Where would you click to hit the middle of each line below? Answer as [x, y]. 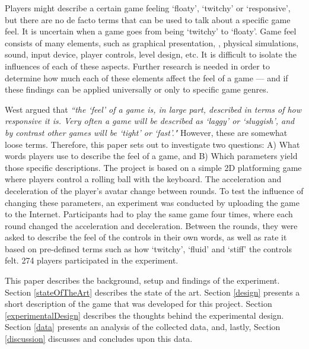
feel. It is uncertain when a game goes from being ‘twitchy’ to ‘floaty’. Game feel [151, 31]
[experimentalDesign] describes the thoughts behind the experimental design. [144, 315]
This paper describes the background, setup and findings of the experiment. [142, 280]
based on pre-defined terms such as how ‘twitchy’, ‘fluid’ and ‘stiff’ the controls [148, 248]
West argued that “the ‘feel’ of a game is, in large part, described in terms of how [153, 109]
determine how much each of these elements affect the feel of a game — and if [146, 77]
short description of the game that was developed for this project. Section [138, 304]
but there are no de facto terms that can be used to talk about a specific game [148, 19]
